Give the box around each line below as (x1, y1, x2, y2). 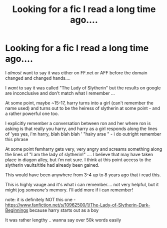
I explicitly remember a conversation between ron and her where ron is (5, 120, 151, 126)
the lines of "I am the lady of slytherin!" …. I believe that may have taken (5, 151, 153, 157)
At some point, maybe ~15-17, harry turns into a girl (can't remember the (5, 99, 153, 106)
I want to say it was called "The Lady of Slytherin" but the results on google (5, 84, 161, 91)
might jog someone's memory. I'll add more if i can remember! (5, 187, 133, 193)
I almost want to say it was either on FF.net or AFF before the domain (5, 69, 147, 76)
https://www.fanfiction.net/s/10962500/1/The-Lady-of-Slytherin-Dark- (5, 202, 150, 208)
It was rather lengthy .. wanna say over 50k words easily (5, 217, 121, 223)
